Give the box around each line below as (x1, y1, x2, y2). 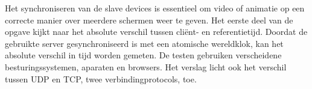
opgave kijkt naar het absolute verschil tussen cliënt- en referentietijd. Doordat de (5, 25, 308, 38)
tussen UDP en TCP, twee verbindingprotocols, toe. (5, 72, 197, 85)
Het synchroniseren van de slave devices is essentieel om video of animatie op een (5, 2, 305, 14)
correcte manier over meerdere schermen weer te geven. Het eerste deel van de (5, 13, 293, 26)
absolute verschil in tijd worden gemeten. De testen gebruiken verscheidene (5, 49, 282, 61)
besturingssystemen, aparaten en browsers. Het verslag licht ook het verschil (5, 60, 287, 73)
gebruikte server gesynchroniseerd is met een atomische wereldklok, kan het (5, 37, 284, 49)
